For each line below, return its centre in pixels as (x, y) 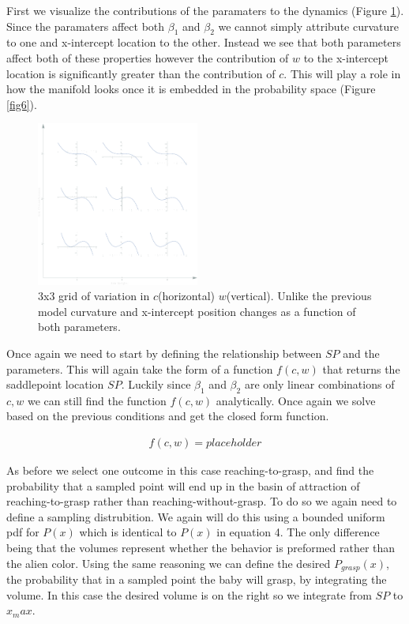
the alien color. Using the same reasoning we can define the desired (169, 563)
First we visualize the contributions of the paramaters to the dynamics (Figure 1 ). (205, 10)
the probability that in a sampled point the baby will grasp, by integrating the (197, 579)
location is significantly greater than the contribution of (141, 73)
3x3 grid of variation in (94, 296)
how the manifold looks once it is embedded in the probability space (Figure (191, 89)
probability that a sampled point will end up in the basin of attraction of (183, 485)
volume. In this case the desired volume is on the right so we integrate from (189, 594)
